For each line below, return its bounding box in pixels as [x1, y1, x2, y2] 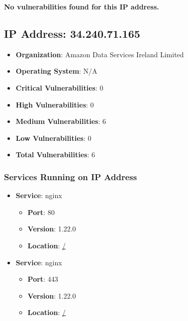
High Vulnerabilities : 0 [15, 99, 94, 109]
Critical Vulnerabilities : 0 [15, 82, 103, 93]
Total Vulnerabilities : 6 [15, 149, 95, 160]
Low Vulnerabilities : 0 [15, 132, 92, 143]
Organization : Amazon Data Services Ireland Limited [15, 49, 184, 59]
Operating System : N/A [15, 66, 97, 76]
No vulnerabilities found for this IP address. [4, 1, 159, 11]
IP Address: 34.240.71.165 [4, 25, 140, 41]
